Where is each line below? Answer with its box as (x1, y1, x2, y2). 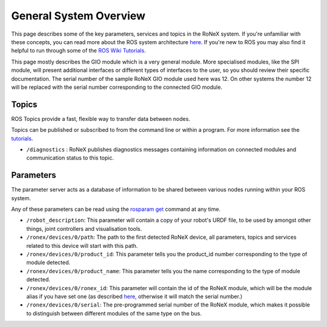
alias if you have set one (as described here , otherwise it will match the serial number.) (26, 293, 243, 300)
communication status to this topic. (26, 154, 114, 161)
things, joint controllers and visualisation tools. (26, 225, 142, 232)
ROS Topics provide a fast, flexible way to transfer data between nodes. (11, 115, 191, 122)
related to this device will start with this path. (26, 242, 138, 249)
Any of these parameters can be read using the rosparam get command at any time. (11, 206, 221, 213)
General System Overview (11, 9, 145, 22)
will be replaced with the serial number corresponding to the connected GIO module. (11, 83, 223, 91)
